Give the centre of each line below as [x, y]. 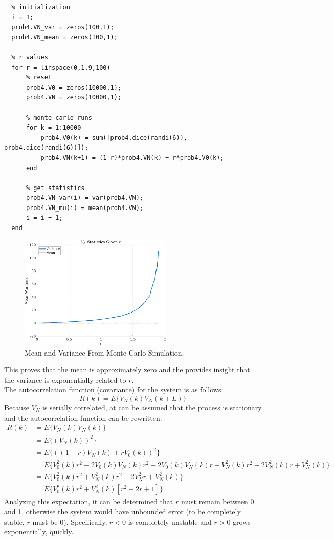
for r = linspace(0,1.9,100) [61, 67]
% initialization [41, 7]
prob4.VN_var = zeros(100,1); [63, 27]
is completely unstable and [170, 521]
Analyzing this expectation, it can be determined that [89, 501]
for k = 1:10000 [53, 128]
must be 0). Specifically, [70, 521]
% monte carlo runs [59, 118]
